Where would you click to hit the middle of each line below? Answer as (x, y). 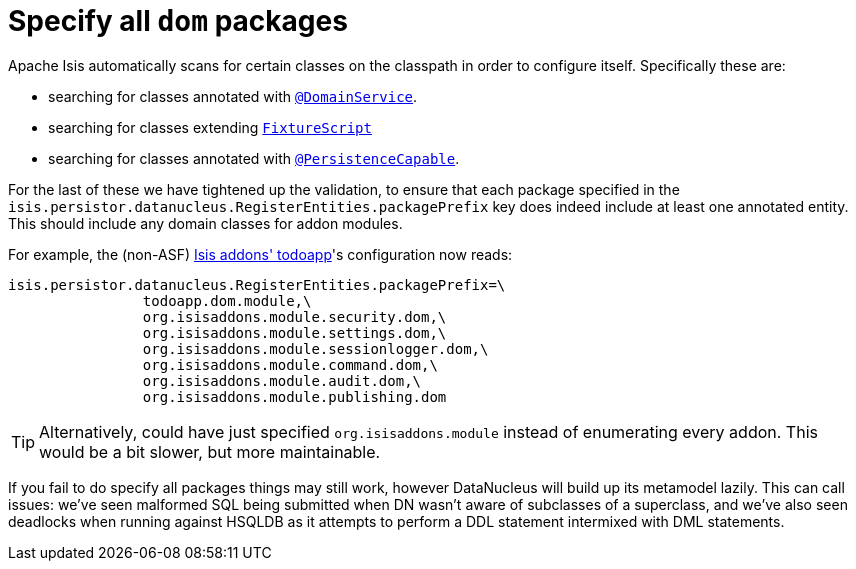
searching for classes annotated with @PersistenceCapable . (254, 158)
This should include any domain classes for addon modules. (205, 223)
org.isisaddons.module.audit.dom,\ (282, 380)
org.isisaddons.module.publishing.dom (294, 396)
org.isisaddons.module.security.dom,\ (294, 316)
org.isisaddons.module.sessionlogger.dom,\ (315, 348)
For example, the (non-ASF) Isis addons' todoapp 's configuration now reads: (260, 254)
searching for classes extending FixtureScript (210, 127)
